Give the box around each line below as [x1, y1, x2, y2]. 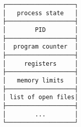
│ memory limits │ [3, 76, 78, 84]
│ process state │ [3, 9, 78, 17]
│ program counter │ [3, 43, 78, 51]
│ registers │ [3, 60, 78, 67]
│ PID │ [3, 26, 78, 33]
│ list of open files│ [3, 94, 78, 101]
